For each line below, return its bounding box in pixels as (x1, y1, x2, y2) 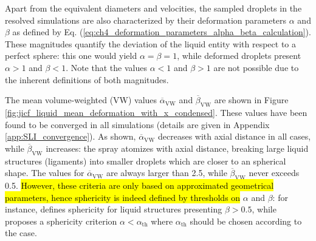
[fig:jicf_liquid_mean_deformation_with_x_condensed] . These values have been (5, 106, 307, 118)
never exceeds (249, 166, 300, 179)
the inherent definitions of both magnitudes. (5, 73, 169, 86)
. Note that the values (66, 61, 147, 73)
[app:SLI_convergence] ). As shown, (5, 130, 136, 143)
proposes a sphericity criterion (5, 214, 117, 227)
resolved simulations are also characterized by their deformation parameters (5, 13, 287, 26)
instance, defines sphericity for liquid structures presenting (5, 203, 222, 216)
